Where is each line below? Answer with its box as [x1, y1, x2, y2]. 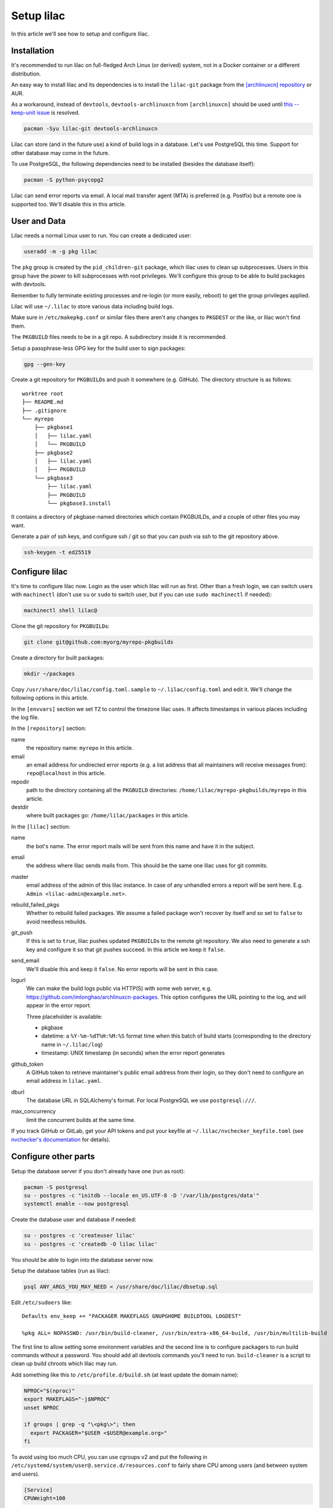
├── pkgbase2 [34, 449, 73, 456]
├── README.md [22, 399, 63, 405]
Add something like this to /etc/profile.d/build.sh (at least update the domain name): [11, 1371, 239, 1378]
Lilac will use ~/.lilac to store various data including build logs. [11, 302, 174, 310]
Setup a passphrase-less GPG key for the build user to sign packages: [11, 344, 186, 352]
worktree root [22, 390, 63, 397]
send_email [11, 957, 39, 965]
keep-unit [11, 109, 36, 116]
